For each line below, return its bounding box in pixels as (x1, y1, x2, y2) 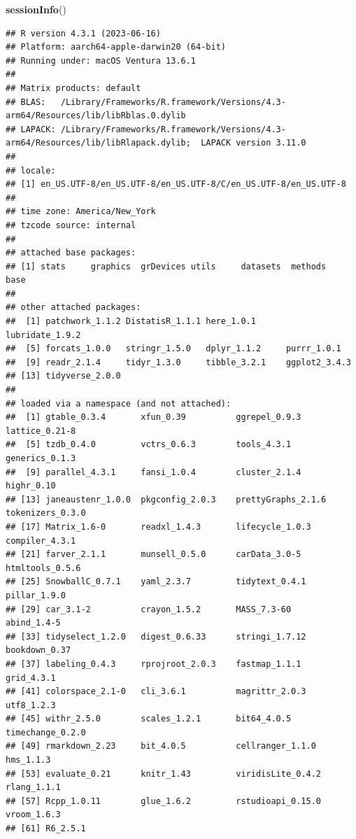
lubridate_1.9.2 (6, 330, 81, 340)
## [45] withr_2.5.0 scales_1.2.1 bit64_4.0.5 (6, 714, 292, 724)
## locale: (6, 165, 56, 176)
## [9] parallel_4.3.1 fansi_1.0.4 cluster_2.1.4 (6, 467, 301, 477)
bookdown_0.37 (6, 645, 71, 656)
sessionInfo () (6, 2, 66, 16)
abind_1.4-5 (6, 618, 61, 628)
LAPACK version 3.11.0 (201, 138, 306, 148)
